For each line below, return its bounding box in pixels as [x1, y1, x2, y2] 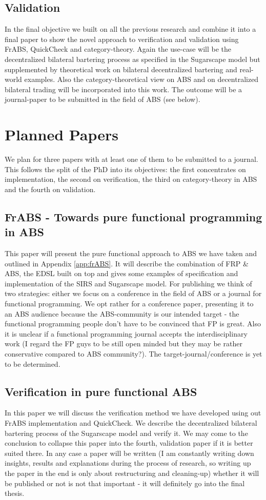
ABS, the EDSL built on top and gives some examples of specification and [5, 268, 238, 279]
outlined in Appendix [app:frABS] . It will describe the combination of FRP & [5, 258, 249, 268]
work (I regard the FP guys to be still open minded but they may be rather [5, 338, 242, 349]
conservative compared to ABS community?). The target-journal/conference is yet [5, 348, 262, 359]
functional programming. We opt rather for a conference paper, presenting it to [5, 298, 254, 309]
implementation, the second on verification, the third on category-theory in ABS [5, 174, 257, 184]
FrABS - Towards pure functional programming [5, 209, 262, 224]
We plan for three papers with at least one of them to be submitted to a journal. [5, 154, 258, 164]
